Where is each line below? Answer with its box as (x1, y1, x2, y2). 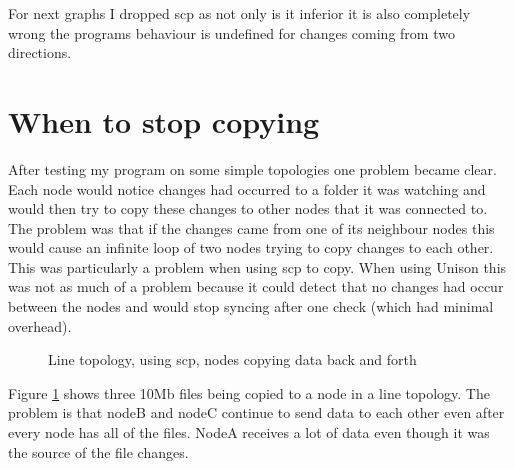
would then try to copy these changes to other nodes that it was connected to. (8, 198, 488, 219)
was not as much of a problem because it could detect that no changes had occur (8, 276, 504, 297)
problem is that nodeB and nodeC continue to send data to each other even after (8, 402, 505, 423)
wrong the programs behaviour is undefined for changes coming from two (8, 22, 455, 43)
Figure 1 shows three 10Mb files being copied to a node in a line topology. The (8, 382, 490, 403)
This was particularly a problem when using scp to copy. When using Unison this (8, 256, 507, 277)
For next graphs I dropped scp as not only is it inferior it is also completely (8, 3, 471, 23)
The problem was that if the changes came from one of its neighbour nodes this (8, 217, 495, 238)
